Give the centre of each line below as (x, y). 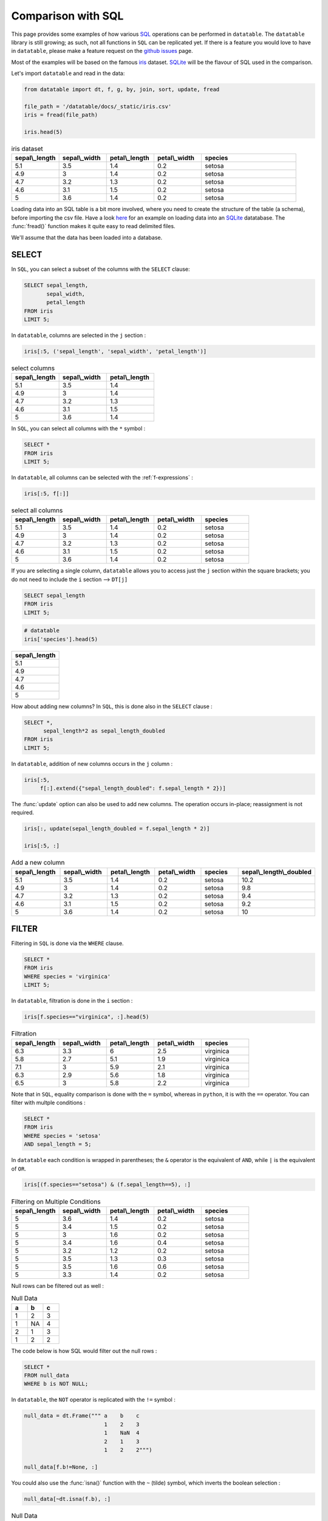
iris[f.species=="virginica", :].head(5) (87, 1017)
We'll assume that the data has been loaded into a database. (87, 237)
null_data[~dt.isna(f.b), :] (67, 1499)
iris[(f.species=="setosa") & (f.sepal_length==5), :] (107, 1185)
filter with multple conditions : (49, 1102)
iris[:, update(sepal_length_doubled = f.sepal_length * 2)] (117, 829)
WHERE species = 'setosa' (63, 1136)
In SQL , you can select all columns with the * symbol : (78, 428)
